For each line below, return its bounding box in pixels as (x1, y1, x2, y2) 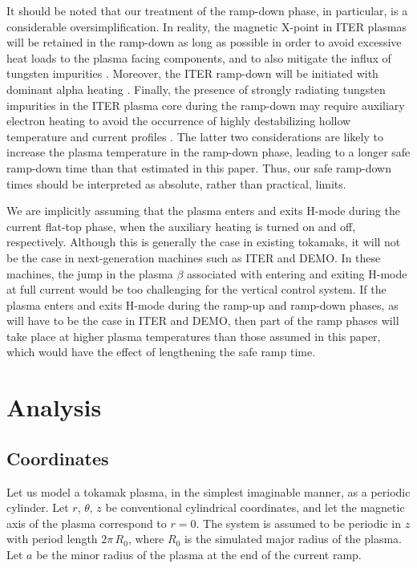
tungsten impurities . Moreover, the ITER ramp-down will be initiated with (6, 65, 379, 82)
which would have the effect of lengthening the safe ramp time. (6, 343, 316, 360)
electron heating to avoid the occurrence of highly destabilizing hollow (6, 112, 351, 129)
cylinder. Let (6, 499, 69, 516)
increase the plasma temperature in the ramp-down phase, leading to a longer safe (6, 144, 411, 160)
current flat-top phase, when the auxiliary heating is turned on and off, (6, 217, 356, 234)
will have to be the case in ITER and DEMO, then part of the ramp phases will (6, 312, 399, 329)
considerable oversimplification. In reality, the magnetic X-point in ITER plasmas (6, 18, 407, 34)
